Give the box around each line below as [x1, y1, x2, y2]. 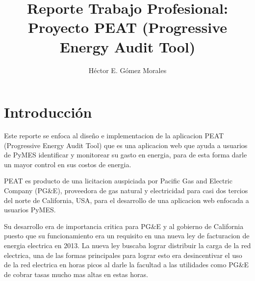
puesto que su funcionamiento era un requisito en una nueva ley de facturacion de [4, 230, 250, 241]
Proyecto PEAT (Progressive [27, 17, 228, 37]
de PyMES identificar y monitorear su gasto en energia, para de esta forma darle [4, 150, 247, 160]
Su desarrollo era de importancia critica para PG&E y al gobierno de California [4, 221, 244, 231]
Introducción [4, 102, 92, 122]
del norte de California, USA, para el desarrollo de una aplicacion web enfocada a [4, 195, 249, 205]
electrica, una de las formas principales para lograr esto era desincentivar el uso [4, 250, 242, 260]
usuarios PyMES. [4, 204, 56, 215]
